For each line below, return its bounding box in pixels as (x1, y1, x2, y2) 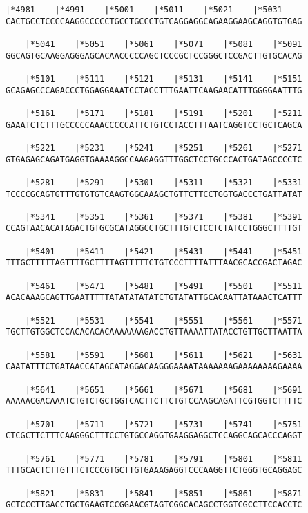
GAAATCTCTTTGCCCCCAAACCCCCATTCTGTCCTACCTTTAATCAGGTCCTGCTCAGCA (6, 120, 302, 130)
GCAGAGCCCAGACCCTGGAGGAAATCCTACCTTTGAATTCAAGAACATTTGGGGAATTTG (6, 85, 302, 95)
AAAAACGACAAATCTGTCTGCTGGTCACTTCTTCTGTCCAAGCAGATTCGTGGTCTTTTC (6, 396, 302, 407)
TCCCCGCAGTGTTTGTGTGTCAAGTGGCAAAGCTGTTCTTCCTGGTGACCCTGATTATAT (6, 189, 302, 199)
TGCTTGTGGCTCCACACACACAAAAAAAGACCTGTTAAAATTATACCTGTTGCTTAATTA (6, 327, 302, 337)
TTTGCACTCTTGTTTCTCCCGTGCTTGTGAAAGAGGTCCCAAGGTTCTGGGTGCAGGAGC (6, 465, 302, 476)
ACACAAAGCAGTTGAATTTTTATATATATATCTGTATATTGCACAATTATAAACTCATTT (6, 292, 302, 303)
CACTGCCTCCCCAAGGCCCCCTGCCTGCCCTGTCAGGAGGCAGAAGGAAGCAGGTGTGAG (6, 16, 302, 26)
